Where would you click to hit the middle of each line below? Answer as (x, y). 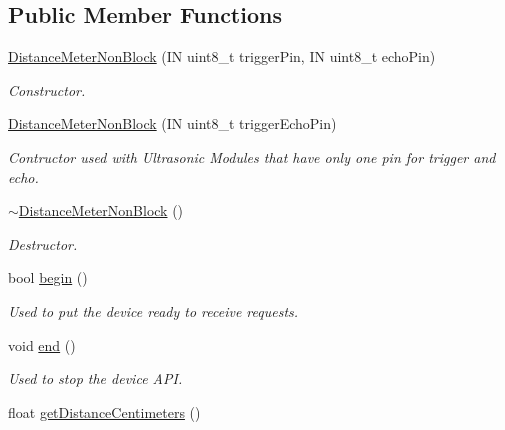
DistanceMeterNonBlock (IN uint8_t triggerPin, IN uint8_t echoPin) (222, 56)
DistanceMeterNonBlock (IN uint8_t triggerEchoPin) (172, 123)
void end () (42, 344)
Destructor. (43, 243)
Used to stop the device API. (95, 378)
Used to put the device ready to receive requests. (153, 310)
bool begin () (48, 277)
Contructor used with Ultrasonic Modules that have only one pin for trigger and (252, 156)
